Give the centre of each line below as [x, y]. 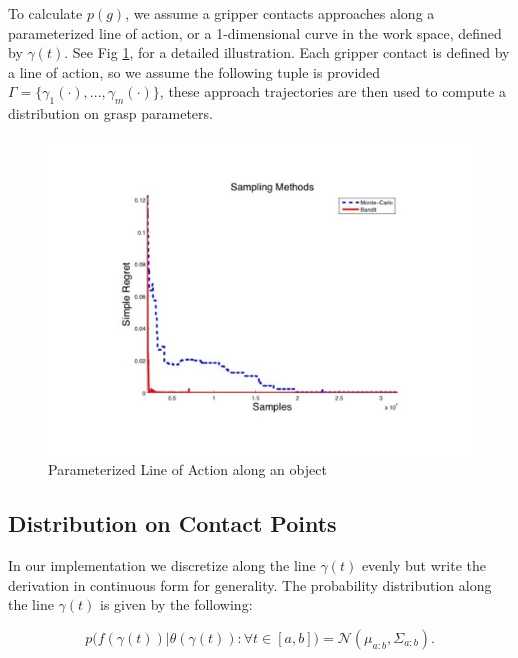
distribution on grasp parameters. [110, 113]
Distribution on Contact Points [172, 523]
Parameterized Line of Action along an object [187, 469]
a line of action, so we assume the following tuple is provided [194, 71]
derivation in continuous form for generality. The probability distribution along [250, 584]
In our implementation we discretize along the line [162, 565]
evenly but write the [423, 565]
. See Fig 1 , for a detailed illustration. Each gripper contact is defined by [287, 52]
